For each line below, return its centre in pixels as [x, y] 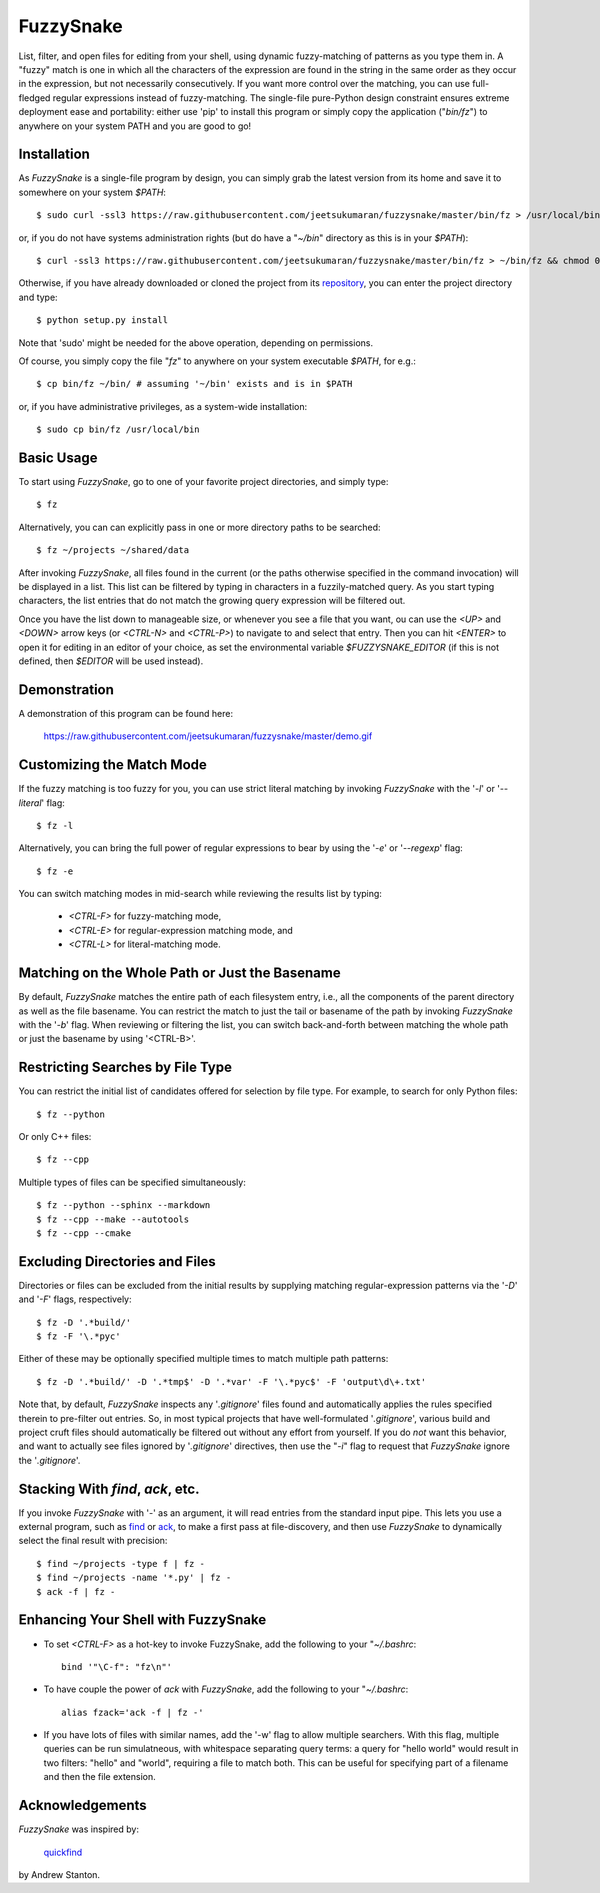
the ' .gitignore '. [49, 1460]
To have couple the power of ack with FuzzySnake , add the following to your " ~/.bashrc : [226, 1689]
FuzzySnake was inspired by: [79, 1829]
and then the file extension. [100, 1777]
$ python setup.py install [102, 320]
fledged [34, 97]
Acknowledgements [82, 1805]
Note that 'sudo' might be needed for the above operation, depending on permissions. [196, 342]
